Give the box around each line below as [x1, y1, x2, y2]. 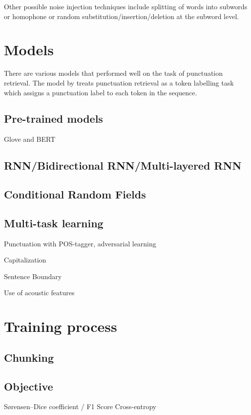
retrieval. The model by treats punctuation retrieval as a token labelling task [4, 77, 234, 87]
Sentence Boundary [4, 271, 62, 281]
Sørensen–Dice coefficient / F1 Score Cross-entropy [4, 401, 157, 412]
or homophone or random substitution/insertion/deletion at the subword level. [4, 11, 239, 21]
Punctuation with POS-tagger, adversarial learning [4, 238, 156, 248]
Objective [4, 378, 53, 393]
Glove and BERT [4, 134, 56, 144]
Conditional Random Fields [4, 187, 146, 202]
